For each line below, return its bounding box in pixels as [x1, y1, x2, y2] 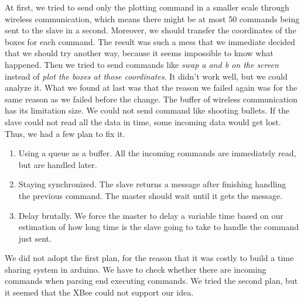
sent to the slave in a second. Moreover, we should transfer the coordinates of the [5, 24, 296, 36]
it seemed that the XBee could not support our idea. [5, 286, 194, 298]
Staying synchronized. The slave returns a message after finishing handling [18, 178, 286, 190]
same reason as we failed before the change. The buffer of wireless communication [5, 92, 298, 105]
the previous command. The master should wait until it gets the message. [18, 189, 283, 201]
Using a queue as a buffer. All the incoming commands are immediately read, [18, 147, 296, 159]
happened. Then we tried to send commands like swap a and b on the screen [5, 58, 279, 70]
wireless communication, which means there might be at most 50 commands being [5, 12, 300, 25]
